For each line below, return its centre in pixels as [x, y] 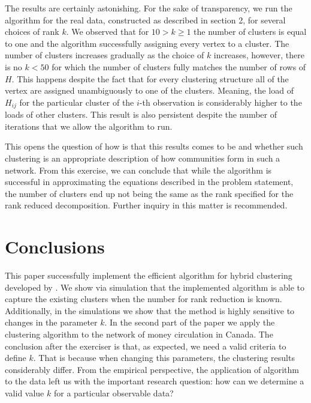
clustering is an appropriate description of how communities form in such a [143, 158]
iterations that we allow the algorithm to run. [89, 126]
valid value [25, 393]
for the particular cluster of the [77, 102]
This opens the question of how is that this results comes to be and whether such [154, 146]
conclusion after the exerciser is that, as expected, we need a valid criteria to [146, 346]
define [16, 358]
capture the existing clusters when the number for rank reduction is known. [144, 299]
